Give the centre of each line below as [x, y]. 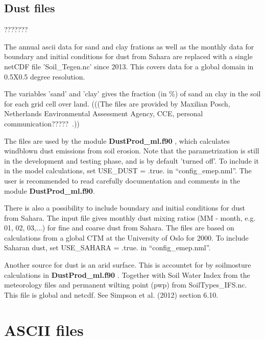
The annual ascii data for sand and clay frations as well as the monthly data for [129, 46]
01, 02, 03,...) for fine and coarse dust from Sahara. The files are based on [119, 228]
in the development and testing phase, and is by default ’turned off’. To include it [131, 160]
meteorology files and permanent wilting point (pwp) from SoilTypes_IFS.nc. [126, 285]
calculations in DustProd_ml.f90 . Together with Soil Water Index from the [127, 274]
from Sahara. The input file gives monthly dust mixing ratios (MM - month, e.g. [130, 217]
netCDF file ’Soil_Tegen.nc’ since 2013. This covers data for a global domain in [129, 66]
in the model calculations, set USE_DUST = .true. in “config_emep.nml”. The [128, 171]
